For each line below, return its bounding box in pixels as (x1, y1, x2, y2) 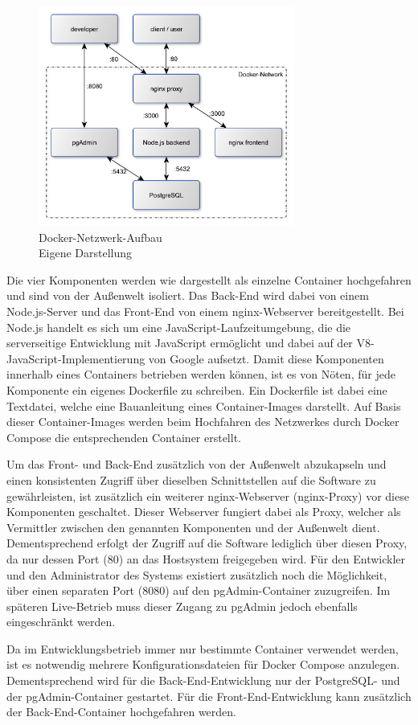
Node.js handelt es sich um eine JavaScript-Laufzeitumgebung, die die (6, 318, 351, 335)
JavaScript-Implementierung (6, 350, 145, 367)
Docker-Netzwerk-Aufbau (39, 228, 162, 245)
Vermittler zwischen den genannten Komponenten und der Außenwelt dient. (6, 518, 380, 535)
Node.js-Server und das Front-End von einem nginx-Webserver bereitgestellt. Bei (6, 303, 404, 320)
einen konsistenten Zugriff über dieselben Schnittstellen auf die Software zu (6, 471, 376, 488)
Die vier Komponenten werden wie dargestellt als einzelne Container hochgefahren (6, 271, 412, 288)
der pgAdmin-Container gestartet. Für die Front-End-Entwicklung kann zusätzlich (6, 687, 412, 704)
